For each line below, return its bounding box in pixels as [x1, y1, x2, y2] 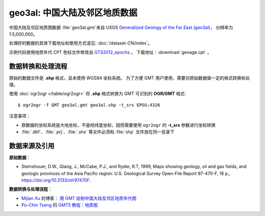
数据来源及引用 [9, 142, 54, 150]
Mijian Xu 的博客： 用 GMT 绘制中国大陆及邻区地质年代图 [21, 195, 137, 201]
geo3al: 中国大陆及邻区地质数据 [9, 7, 137, 18]
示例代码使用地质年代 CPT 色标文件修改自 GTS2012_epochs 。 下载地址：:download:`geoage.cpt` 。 [9, 49, 212, 55]
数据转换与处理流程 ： [9, 186, 53, 192]
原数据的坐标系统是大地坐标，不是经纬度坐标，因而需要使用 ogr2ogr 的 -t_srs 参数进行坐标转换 [21, 122, 216, 128]
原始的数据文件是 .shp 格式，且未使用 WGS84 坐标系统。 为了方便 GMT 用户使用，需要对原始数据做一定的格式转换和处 [9, 75, 250, 81]
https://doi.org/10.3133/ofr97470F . [21, 177, 91, 183]
